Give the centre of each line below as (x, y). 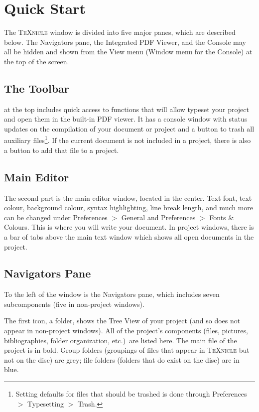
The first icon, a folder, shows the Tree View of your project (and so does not (122, 321)
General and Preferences (158, 217)
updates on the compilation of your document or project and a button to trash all (129, 128)
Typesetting (46, 403)
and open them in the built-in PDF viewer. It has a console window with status (126, 119)
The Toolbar (37, 88)
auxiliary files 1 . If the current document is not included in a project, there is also (128, 139)
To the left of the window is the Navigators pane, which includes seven (112, 294)
